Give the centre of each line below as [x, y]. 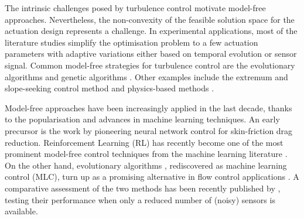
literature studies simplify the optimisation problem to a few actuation [131, 42]
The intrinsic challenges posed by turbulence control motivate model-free [135, 8]
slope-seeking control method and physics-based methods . [110, 88]
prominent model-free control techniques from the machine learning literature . [146, 154]
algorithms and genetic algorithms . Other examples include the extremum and [146, 76]
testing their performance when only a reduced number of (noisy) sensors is [140, 199]
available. [21, 211]
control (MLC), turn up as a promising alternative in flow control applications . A [152, 177]
